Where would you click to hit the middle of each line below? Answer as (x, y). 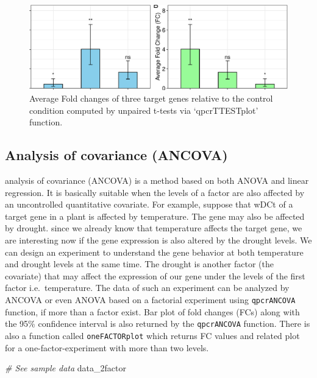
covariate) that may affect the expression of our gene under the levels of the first (155, 275)
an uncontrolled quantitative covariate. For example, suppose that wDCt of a (149, 204)
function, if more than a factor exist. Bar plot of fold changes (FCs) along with (152, 311)
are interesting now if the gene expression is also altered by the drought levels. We (158, 240)
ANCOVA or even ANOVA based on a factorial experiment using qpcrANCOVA (150, 300)
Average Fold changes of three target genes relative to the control (151, 98)
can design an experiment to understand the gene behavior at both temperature (154, 252)
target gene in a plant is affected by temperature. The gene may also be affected (155, 216)
